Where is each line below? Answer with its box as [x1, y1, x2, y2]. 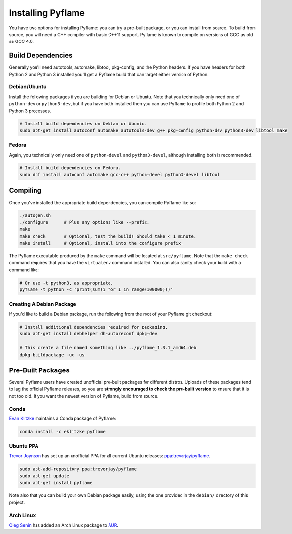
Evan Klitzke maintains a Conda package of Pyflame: [9, 415, 116, 421]
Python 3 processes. [9, 108, 51, 114]
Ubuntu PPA [9, 443, 39, 450]
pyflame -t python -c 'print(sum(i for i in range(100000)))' [19, 287, 173, 292]
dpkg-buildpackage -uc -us [19, 352, 85, 358]
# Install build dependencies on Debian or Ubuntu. [19, 121, 147, 126]
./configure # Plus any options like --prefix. [19, 219, 150, 225]
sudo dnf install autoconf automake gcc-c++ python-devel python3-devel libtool [19, 172, 220, 178]
